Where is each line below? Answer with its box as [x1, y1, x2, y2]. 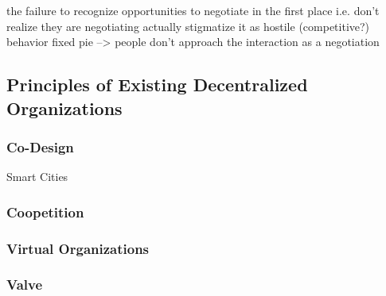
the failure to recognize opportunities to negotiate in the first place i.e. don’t [6, 2, 380, 18]
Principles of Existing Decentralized [6, 72, 308, 97]
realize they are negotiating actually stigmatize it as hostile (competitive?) [6, 17, 370, 34]
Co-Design [6, 136, 74, 156]
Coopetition [6, 202, 84, 221]
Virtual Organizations [6, 238, 150, 258]
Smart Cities [6, 168, 68, 185]
